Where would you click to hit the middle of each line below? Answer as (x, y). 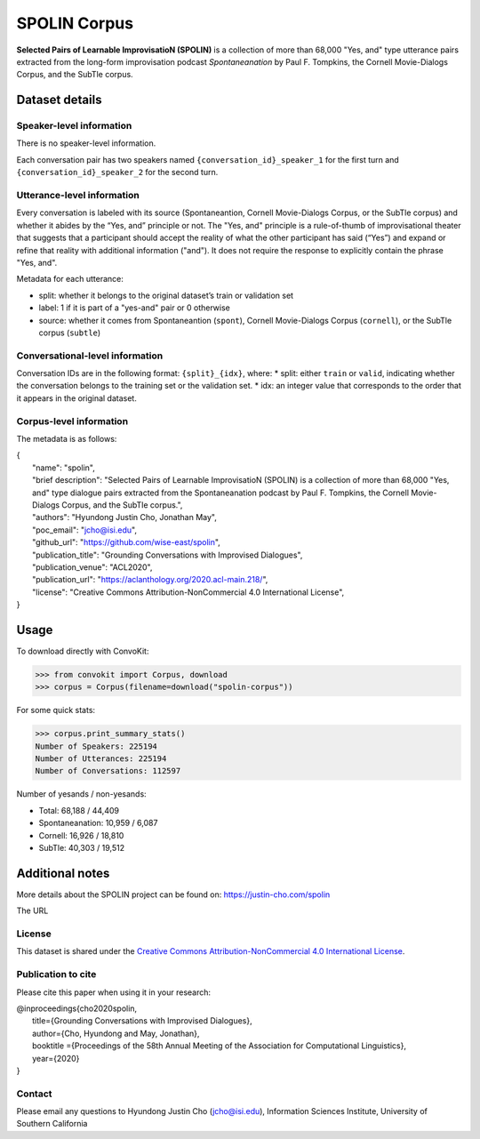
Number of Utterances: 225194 (101, 759)
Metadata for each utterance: (70, 279)
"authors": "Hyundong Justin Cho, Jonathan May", (124, 517)
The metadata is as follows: (67, 438)
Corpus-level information (72, 421)
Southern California (52, 1124)
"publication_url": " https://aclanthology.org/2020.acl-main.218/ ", (150, 580)
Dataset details (59, 100)
